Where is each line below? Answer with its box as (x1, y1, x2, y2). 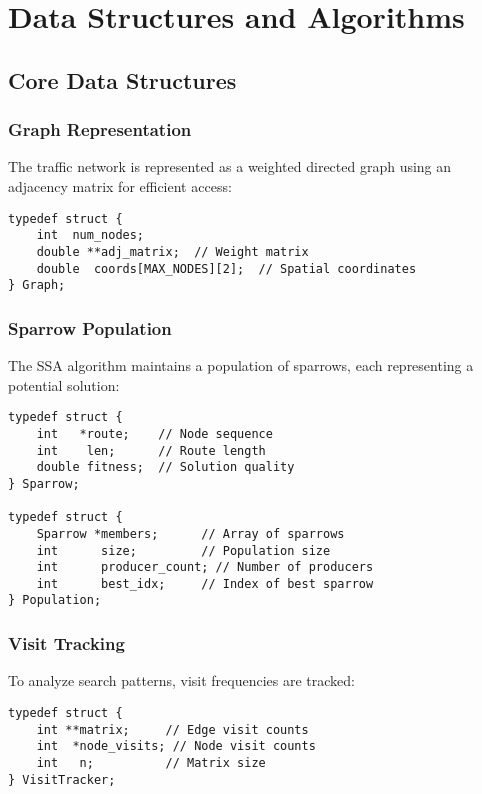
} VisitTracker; (8, 772, 116, 787)
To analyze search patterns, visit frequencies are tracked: (8, 670, 355, 691)
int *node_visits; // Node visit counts (36, 739, 316, 754)
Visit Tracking (8, 631, 125, 656)
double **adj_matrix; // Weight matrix (36, 244, 309, 259)
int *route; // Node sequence (36, 426, 273, 441)
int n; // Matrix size (36, 755, 266, 770)
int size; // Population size (36, 543, 331, 558)
